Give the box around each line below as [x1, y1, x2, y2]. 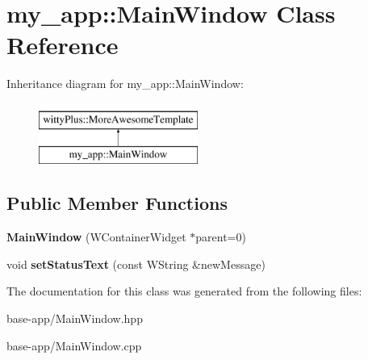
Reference [6, 28, 119, 61]
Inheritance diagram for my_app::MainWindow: [6, 75, 244, 92]
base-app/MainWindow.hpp [6, 310, 143, 327]
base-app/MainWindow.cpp [6, 337, 142, 354]
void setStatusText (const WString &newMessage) [6, 255, 266, 272]
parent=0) [195, 228, 246, 245]
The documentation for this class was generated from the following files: [6, 283, 362, 299]
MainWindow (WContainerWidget [6, 228, 186, 245]
